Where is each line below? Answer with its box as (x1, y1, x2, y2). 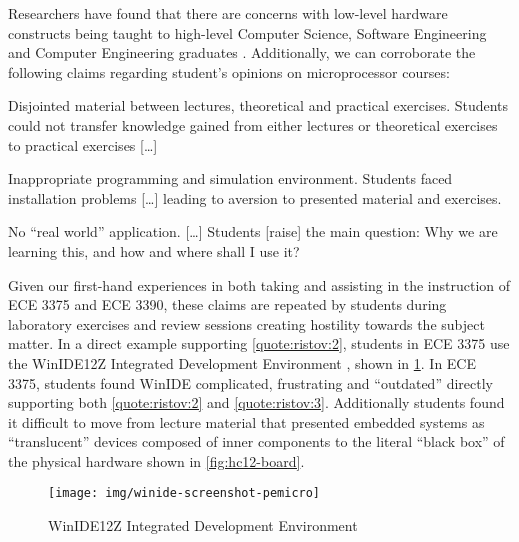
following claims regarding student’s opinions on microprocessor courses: (8, 61, 450, 82)
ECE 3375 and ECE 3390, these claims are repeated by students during (8, 294, 447, 315)
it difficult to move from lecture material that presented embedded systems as (8, 411, 485, 432)
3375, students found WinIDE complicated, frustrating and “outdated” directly (8, 372, 493, 393)
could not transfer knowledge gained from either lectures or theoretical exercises (8, 114, 498, 135)
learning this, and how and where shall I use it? (8, 240, 300, 261)
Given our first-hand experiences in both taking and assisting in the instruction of (8, 274, 511, 295)
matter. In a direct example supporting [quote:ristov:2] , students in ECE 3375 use (8, 333, 510, 354)
